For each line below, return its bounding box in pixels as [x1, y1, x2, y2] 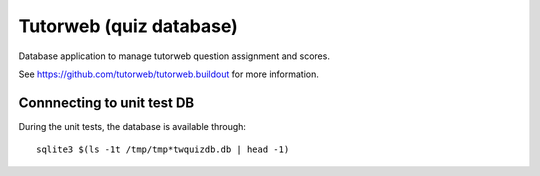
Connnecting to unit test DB [18, 94, 195, 111]
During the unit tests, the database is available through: [18, 120, 247, 132]
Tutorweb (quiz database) [18, 15, 239, 37]
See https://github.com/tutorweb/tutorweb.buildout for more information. [18, 68, 320, 80]
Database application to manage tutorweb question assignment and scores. [18, 50, 330, 62]
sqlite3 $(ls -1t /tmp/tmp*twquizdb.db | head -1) [36, 144, 290, 155]
